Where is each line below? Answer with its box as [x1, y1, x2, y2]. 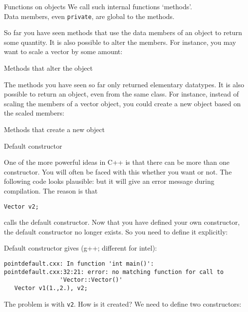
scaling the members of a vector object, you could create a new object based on [4, 98, 241, 108]
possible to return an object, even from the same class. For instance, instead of [4, 89, 239, 99]
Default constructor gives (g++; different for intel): [4, 243, 157, 253]
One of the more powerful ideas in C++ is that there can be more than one [4, 157, 230, 167]
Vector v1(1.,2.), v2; [14, 284, 88, 292]
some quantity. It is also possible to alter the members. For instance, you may [4, 37, 236, 47]
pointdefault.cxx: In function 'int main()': [4, 260, 154, 267]
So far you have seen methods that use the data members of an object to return [4, 27, 242, 38]
